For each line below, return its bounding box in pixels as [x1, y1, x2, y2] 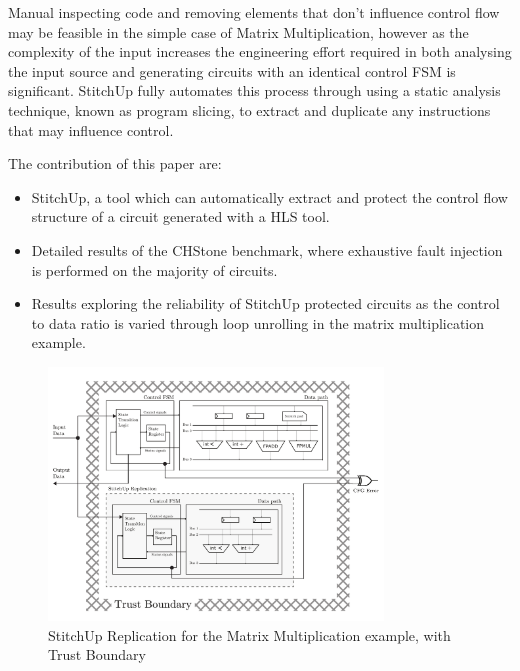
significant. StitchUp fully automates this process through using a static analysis [8, 80, 501, 101]
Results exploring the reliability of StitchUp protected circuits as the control [31, 293, 500, 314]
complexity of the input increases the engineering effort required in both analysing [8, 41, 512, 62]
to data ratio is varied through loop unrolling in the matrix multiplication [31, 312, 485, 333]
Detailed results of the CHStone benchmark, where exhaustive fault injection [31, 239, 503, 260]
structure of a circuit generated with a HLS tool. [31, 206, 330, 227]
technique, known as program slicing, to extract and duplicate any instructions [8, 99, 491, 120]
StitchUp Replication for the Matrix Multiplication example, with [48, 624, 451, 645]
